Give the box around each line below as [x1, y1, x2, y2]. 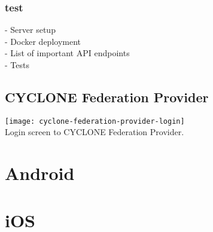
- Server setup [5, 23, 56, 36]
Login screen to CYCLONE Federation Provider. [5, 126, 184, 138]
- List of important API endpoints [5, 47, 130, 59]
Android [5, 161, 75, 185]
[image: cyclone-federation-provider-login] [5, 117, 185, 126]
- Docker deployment [5, 35, 81, 47]
